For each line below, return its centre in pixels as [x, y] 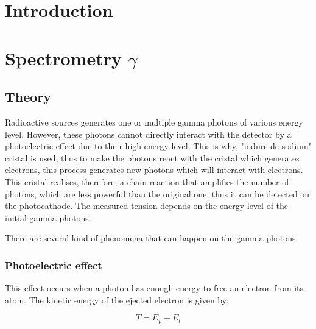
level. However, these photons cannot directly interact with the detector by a [148, 134]
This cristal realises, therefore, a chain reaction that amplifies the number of [147, 181]
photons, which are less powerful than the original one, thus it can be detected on [157, 193]
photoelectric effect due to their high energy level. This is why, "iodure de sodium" [158, 146]
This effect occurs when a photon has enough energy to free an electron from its [154, 288]
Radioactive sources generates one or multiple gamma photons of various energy [154, 122]
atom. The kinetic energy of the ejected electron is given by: [117, 299]
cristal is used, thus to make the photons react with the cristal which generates [152, 157]
